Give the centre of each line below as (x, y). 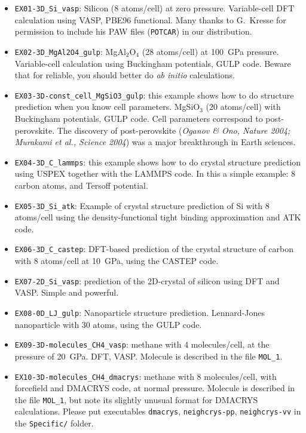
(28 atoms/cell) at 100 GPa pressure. (210, 51)
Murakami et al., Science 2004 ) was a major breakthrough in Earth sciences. (155, 142)
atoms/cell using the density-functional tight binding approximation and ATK (158, 217)
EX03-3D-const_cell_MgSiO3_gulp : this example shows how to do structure (154, 95)
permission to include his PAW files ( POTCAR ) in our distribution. (133, 31)
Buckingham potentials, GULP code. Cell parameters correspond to (139, 118)
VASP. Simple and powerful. (67, 292)
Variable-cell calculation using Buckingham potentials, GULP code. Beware (153, 63)
